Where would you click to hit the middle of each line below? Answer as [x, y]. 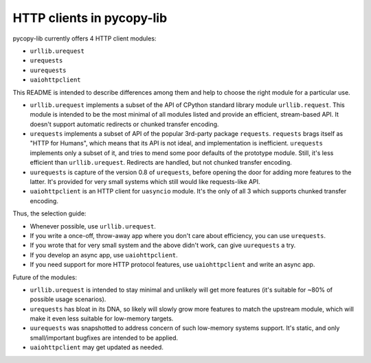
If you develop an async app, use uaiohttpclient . [104, 255]
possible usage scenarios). [68, 299]
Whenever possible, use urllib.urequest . [93, 226]
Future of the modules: [45, 277]
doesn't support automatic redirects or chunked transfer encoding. [124, 124]
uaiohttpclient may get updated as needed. [97, 347]
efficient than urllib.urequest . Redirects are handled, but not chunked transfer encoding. [161, 163]
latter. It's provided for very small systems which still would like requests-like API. [145, 182]
